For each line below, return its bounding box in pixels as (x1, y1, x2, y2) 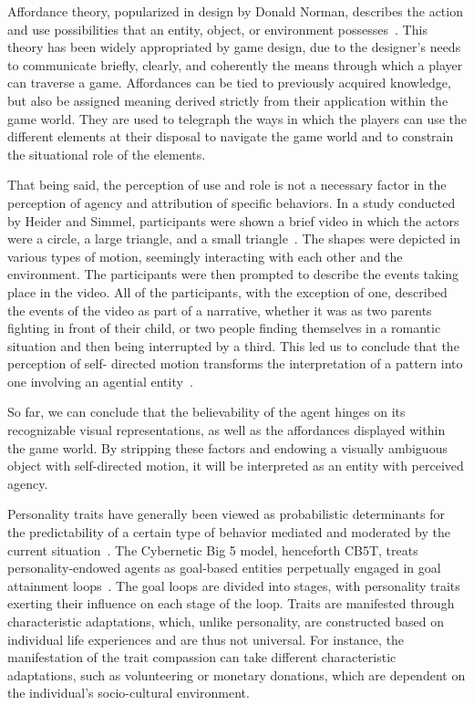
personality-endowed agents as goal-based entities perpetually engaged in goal (7, 558, 441, 577)
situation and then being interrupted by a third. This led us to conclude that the (7, 336, 459, 355)
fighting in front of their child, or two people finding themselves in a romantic (7, 318, 441, 337)
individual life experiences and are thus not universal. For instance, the (7, 629, 405, 648)
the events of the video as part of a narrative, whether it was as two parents (7, 300, 432, 319)
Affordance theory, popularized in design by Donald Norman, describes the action (7, 2, 463, 20)
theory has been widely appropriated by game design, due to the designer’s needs (7, 37, 461, 57)
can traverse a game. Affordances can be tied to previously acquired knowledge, (7, 73, 451, 92)
